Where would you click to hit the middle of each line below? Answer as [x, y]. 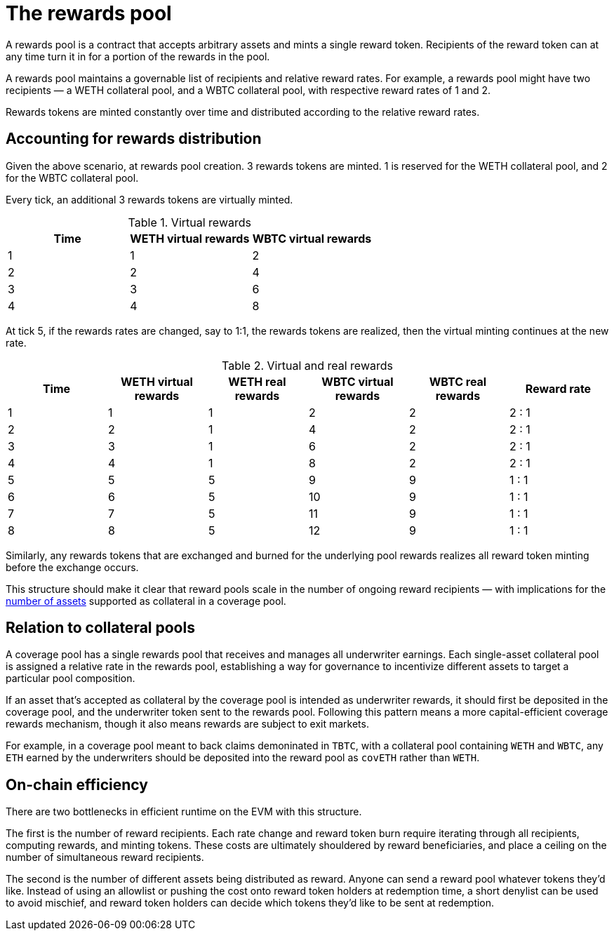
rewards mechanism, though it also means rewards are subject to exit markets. [187, 724]
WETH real [257, 381]
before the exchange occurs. [72, 567]
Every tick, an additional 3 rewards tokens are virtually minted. [149, 199]
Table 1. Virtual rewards [189, 222]
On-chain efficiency [77, 784]
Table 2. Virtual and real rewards [307, 365]
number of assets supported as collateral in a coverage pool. [146, 601]
